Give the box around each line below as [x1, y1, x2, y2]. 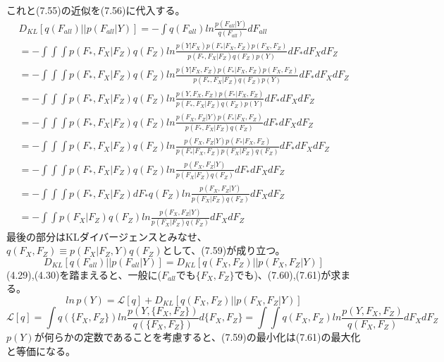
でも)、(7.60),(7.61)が [234, 267, 331, 282]
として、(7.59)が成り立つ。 [162, 243, 285, 258]
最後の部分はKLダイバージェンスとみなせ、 [6, 229, 207, 243]
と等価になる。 [6, 343, 75, 358]
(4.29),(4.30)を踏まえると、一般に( [6, 267, 161, 282]
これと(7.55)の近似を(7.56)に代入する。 [6, 3, 185, 17]
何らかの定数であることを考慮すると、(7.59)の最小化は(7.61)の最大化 [44, 329, 361, 344]
